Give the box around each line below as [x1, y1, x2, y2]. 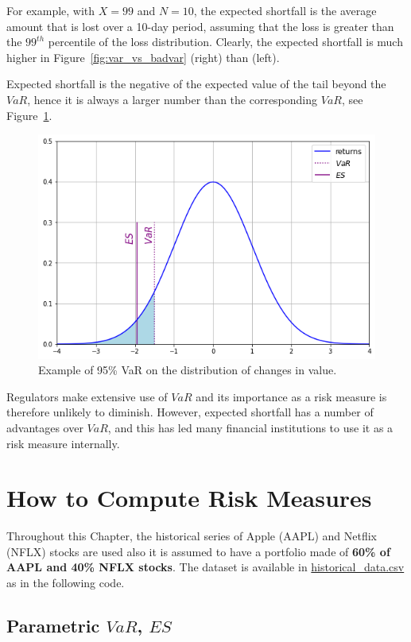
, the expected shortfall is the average [193, 2, 377, 18]
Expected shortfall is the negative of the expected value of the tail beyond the [6, 75, 386, 92]
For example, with [6, 2, 95, 18]
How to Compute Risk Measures [6, 481, 372, 514]
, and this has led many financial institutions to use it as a [107, 419, 394, 435]
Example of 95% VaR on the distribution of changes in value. [38, 362, 337, 378]
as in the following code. [6, 574, 125, 591]
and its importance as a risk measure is [196, 388, 387, 404]
